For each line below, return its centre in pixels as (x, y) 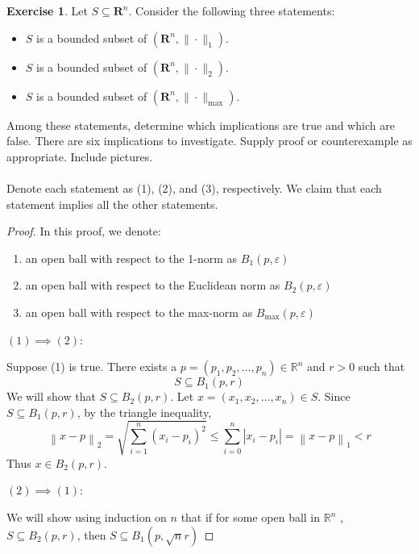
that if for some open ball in (251, 517)
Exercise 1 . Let (47, 10)
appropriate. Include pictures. (80, 156)
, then (91, 534)
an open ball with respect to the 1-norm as (131, 258)
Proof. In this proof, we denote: (84, 231)
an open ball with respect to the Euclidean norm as (153, 285)
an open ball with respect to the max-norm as (139, 312)
